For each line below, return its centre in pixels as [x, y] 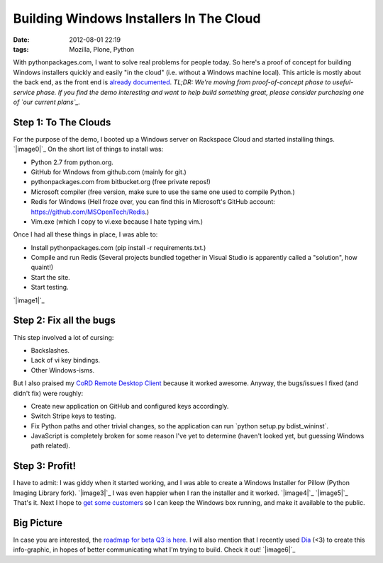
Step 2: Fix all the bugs [65, 320]
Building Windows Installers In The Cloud [137, 18]
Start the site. [50, 277]
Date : [21, 40]
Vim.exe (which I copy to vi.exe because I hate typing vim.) [117, 221]
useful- [343, 82]
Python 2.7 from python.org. [72, 162]
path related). [51, 445]
